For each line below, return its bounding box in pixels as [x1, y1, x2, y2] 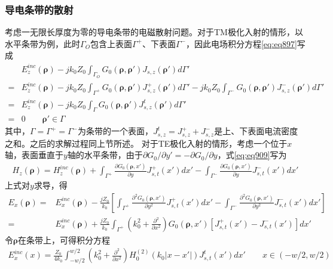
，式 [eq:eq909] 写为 [217, 149, 287, 161]
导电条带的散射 [5, 2, 74, 17]
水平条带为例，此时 [5, 37, 80, 50]
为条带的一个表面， [78, 125, 153, 137]
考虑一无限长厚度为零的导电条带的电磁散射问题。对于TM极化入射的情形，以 [5, 26, 303, 38]
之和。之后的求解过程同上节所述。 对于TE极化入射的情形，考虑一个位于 [5, 137, 288, 149]
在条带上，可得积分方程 [17, 233, 110, 246]
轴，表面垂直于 [5, 149, 63, 161]
